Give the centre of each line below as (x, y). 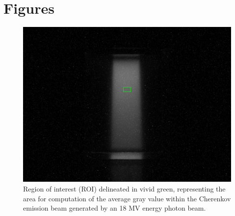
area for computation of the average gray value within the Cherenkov (127, 198)
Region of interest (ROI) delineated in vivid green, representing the (124, 189)
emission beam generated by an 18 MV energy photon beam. (115, 208)
